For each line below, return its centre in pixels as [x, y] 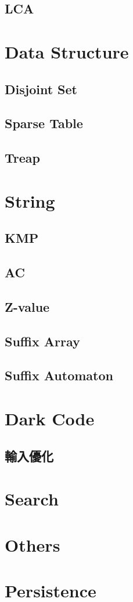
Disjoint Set [41, 89]
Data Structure [67, 51]
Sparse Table [44, 123]
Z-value [27, 306]
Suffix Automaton [59, 375]
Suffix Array [42, 341]
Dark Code [50, 418]
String [30, 200]
